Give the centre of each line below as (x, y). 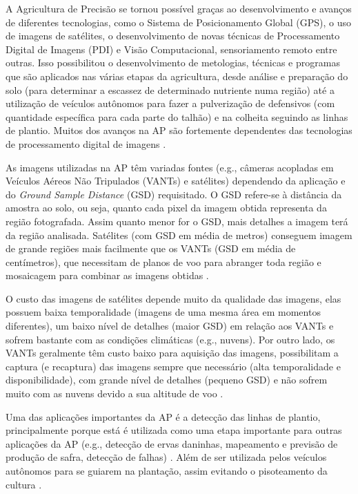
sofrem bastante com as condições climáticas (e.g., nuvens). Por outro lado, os (170, 339)
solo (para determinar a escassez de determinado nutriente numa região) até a (170, 89)
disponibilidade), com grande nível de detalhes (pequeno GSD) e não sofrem (167, 380)
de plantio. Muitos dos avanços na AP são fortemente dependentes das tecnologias (179, 130)
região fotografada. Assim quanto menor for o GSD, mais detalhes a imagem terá (177, 221)
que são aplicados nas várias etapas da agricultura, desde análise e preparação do (177, 76)
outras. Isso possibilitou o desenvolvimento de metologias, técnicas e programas (173, 63)
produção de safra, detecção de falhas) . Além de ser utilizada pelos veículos (166, 457)
